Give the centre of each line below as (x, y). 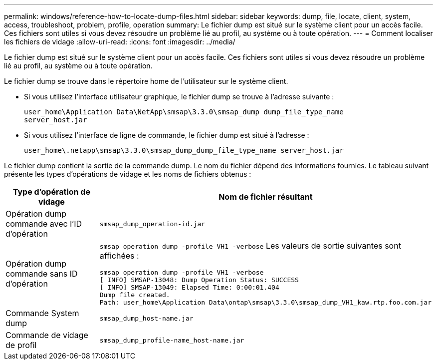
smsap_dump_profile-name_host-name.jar (172, 340)
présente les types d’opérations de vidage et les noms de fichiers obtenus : (128, 174)
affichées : (119, 256)
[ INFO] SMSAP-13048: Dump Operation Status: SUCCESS (199, 280)
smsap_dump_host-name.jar (146, 318)
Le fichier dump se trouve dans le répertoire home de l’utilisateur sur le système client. (146, 81)
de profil (21, 345)
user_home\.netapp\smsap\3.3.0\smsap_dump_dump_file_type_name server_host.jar (184, 150)
